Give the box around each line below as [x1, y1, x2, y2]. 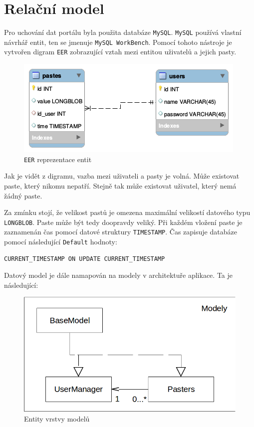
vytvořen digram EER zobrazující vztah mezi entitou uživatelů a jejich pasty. [4, 46, 237, 57]
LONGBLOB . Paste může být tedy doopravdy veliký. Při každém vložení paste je [4, 216, 243, 227]
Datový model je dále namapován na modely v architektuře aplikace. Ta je [4, 270, 233, 280]
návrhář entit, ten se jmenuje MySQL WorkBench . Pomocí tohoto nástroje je [4, 36, 232, 47]
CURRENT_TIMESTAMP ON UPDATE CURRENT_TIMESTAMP [4, 255, 165, 262]
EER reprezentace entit [24, 154, 92, 164]
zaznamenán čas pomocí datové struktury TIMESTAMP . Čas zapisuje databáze [4, 226, 237, 237]
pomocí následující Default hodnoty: [4, 236, 117, 247]
